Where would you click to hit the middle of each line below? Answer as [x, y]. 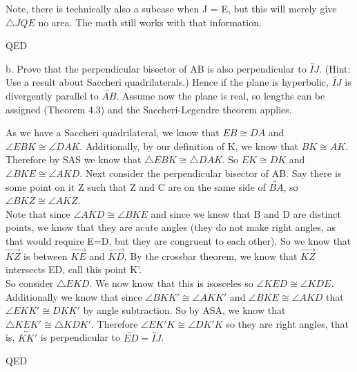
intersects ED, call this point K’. [74, 269]
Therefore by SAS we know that [74, 159]
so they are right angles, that [287, 323]
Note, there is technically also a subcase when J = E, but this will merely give [171, 8]
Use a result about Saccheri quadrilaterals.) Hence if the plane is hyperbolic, [167, 82]
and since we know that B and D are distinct [246, 213]
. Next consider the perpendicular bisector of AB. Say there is [211, 173]
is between [46, 255]
